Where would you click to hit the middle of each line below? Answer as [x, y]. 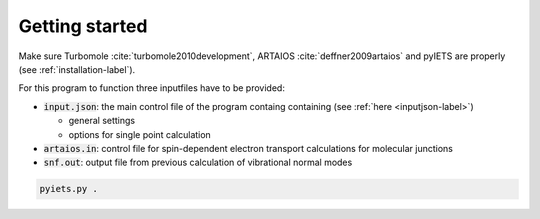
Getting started [83, 26]
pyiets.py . [69, 189]
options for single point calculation [140, 134]
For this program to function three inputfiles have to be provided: [151, 88]
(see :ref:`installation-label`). [77, 69]
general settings [101, 121]
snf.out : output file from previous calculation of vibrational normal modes [198, 162]
